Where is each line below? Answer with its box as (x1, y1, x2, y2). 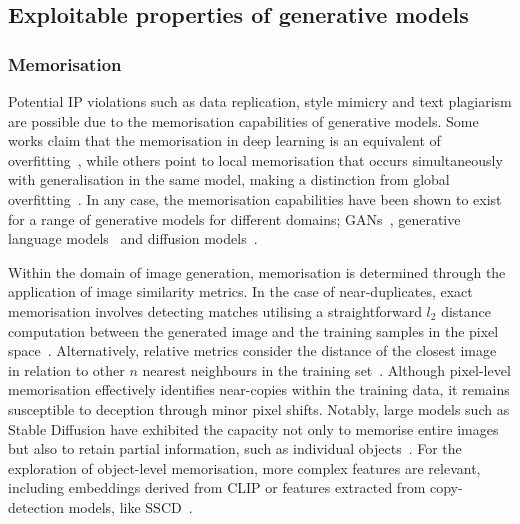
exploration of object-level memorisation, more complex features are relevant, (8, 457, 481, 478)
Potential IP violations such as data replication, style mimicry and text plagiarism (8, 91, 512, 111)
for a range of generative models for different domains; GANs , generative (8, 208, 461, 229)
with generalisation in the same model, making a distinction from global (8, 169, 450, 190)
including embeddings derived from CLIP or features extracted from (8, 477, 426, 498)
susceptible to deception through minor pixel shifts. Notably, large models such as (8, 398, 510, 419)
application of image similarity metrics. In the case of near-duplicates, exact (8, 281, 473, 302)
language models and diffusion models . (8, 228, 258, 249)
